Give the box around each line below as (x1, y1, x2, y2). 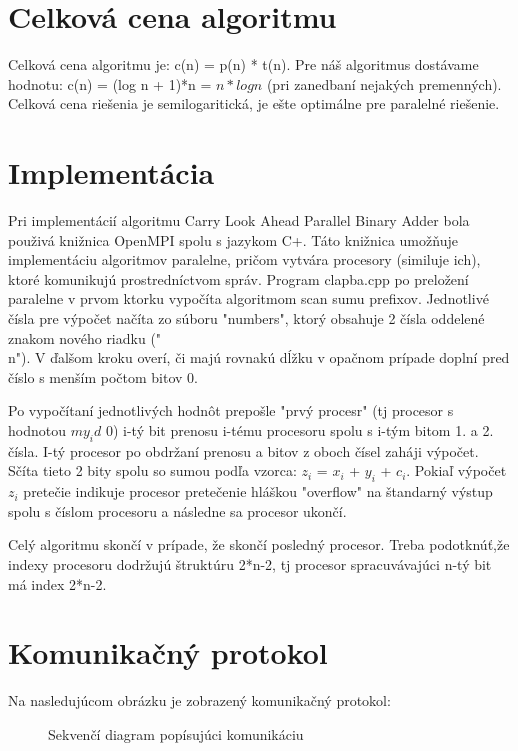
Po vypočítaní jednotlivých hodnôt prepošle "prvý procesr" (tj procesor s (8, 400, 454, 421)
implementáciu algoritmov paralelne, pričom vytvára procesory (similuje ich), (8, 249, 481, 270)
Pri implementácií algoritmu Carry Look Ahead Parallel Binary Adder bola (8, 210, 470, 231)
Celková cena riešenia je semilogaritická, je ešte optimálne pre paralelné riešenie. (8, 93, 500, 114)
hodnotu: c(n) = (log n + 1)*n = (8, 73, 212, 94)
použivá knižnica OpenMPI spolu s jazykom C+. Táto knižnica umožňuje (8, 229, 458, 250)
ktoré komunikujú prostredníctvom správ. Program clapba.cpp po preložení (8, 268, 469, 289)
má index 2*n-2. (8, 573, 107, 594)
